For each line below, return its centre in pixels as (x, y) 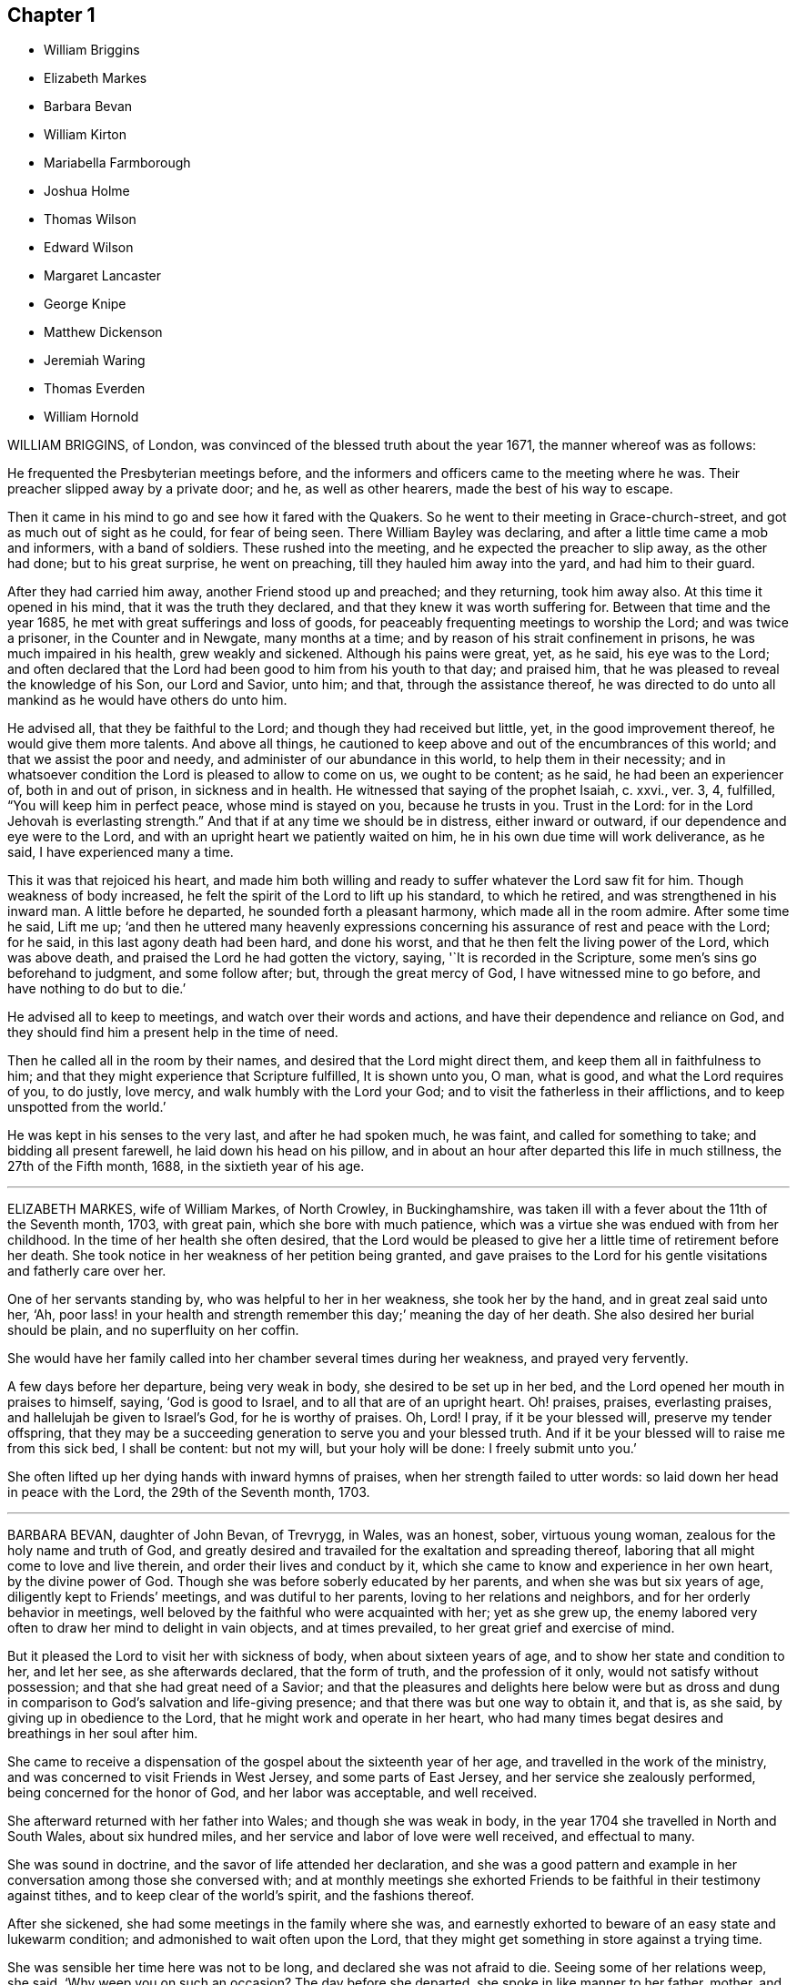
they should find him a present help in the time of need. (173, 1033)
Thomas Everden (95, 389)
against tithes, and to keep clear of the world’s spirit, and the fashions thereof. (241, 1896)
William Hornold (91, 417)
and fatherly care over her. (87, 1271)
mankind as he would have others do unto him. (147, 700)
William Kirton (86, 135)
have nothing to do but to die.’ (97, 989)
